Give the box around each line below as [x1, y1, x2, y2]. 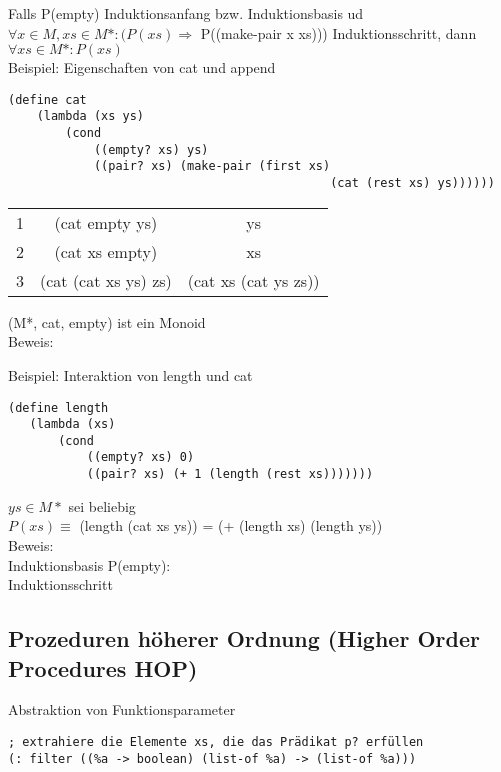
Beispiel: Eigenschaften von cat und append [8, 57, 276, 78]
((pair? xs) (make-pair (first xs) [93, 159, 331, 174]
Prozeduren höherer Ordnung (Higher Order [8, 623, 480, 654]
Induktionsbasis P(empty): [8, 554, 171, 575]
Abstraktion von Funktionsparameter [8, 699, 236, 720]
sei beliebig [68, 495, 136, 516]
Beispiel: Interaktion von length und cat [8, 364, 253, 385]
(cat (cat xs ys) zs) [40, 268, 172, 292]
